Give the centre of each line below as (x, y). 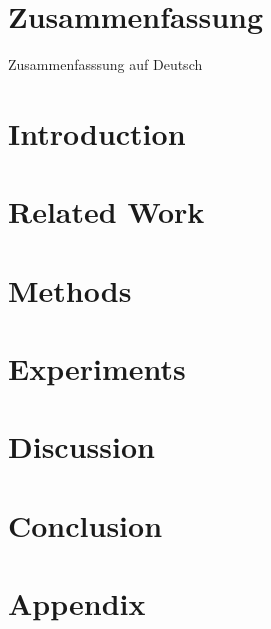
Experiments (97, 368)
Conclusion (85, 524)
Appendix (77, 603)
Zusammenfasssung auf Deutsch (105, 64)
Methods (70, 289)
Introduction (97, 132)
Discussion (81, 446)
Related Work (106, 211)
